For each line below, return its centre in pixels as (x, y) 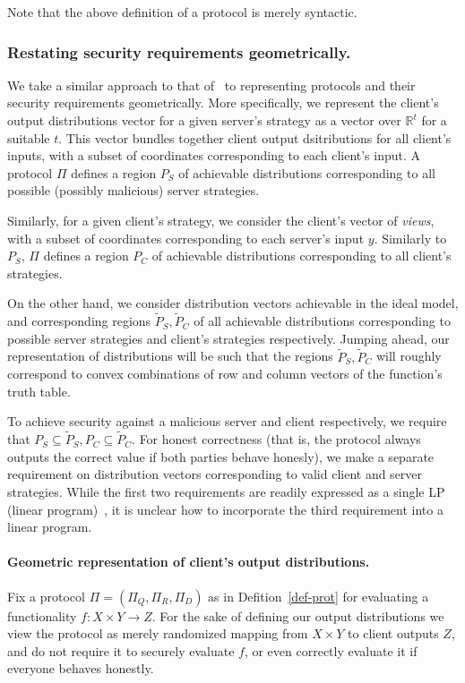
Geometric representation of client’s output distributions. (189, 562)
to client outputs (393, 633)
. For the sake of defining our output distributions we (298, 615)
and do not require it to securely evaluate (121, 650)
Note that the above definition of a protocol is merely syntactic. (182, 12)
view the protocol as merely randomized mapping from (158, 633)
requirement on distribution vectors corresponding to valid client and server (215, 474)
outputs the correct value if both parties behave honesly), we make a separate (221, 456)
